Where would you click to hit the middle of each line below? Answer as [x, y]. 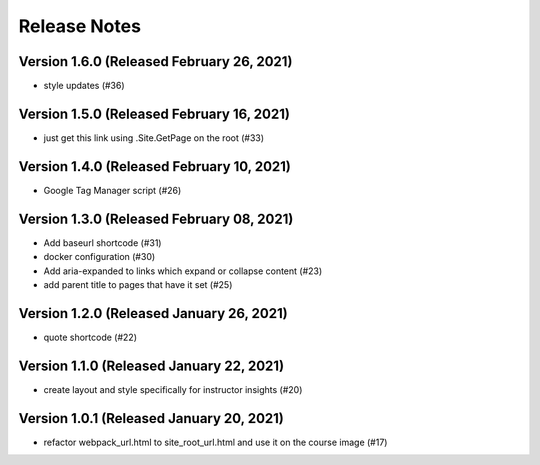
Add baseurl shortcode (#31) [102, 242]
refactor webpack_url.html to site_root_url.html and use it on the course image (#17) [215, 442]
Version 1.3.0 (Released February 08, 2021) [156, 218]
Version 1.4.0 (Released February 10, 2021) [155, 166]
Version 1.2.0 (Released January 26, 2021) [153, 313]
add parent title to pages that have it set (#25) [138, 284]
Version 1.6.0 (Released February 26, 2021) [155, 61]
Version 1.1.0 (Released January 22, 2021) [151, 365]
